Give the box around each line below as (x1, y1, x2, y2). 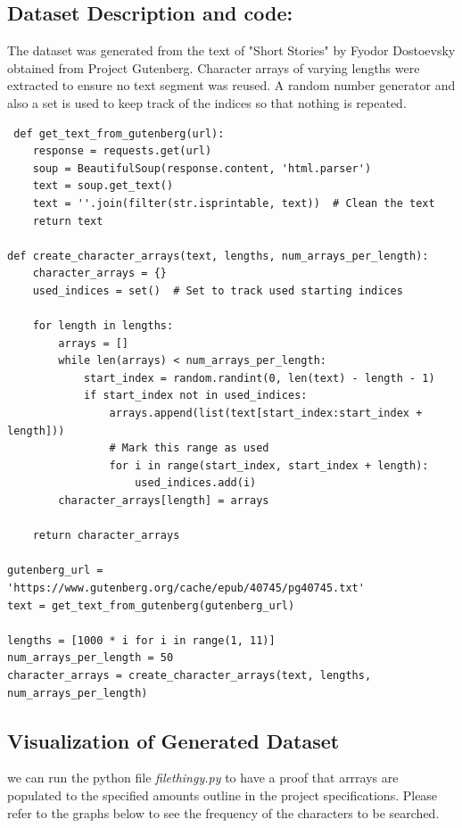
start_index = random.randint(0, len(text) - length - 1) (83, 371, 435, 385)
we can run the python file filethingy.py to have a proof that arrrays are (7, 768, 399, 787)
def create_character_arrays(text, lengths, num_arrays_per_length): (7, 249, 429, 262)
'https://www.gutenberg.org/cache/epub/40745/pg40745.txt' (7, 582, 365, 595)
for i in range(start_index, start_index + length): (109, 459, 429, 472)
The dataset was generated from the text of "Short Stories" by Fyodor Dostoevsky (7, 41, 456, 60)
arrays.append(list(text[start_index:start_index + (109, 407, 423, 420)
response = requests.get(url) (32, 145, 212, 158)
